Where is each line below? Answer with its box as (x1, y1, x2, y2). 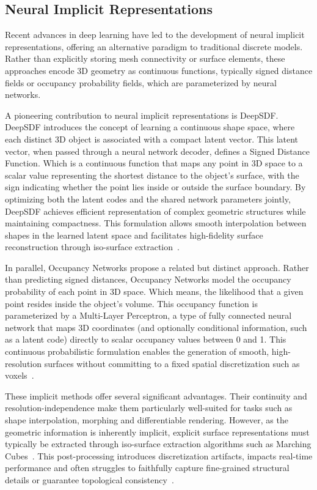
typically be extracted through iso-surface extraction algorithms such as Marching (5, 437, 312, 450)
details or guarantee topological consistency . (5, 473, 174, 486)
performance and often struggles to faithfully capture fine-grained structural (5, 461, 290, 474)
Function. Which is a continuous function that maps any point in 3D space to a (5, 157, 303, 169)
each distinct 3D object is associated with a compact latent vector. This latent (5, 132, 299, 145)
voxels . (5, 369, 34, 382)
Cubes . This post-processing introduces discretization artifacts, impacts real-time (5, 449, 313, 462)
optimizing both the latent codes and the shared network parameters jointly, (5, 192, 291, 205)
